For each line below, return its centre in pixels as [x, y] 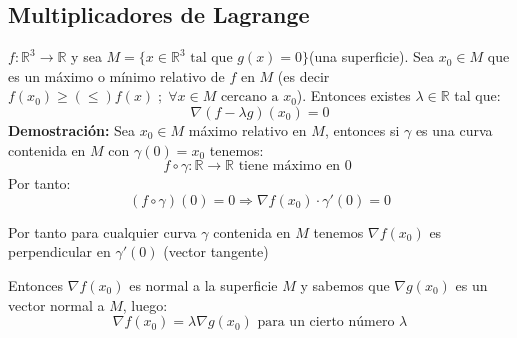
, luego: [145, 304]
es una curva [454, 129]
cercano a [249, 97]
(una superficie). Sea [372, 56]
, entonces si [362, 129]
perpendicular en [59, 251]
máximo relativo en [247, 129]
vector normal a [56, 304]
